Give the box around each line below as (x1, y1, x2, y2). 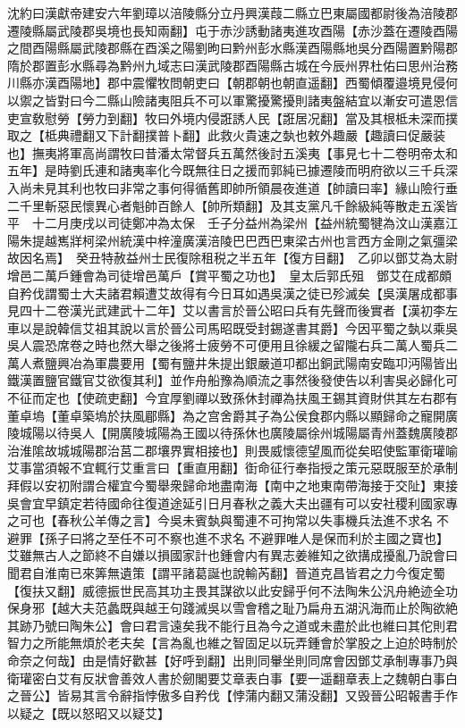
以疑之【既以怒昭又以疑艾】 (7, 703, 170, 722)
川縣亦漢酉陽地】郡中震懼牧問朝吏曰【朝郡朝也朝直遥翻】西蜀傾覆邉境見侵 (7, 73, 445, 92)
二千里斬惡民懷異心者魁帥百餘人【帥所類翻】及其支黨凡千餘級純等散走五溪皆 (7, 196, 458, 214)
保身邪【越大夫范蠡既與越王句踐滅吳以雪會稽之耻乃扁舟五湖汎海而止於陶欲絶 (7, 598, 458, 617)
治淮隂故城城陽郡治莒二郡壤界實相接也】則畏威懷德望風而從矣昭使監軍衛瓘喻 (7, 440, 458, 459)
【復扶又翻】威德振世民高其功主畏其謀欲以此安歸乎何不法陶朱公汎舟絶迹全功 (7, 581, 458, 599)
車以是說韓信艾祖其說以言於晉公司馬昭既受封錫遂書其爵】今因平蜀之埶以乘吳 (7, 318, 458, 337)
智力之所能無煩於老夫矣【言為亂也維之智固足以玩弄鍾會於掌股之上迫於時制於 (7, 633, 458, 652)
